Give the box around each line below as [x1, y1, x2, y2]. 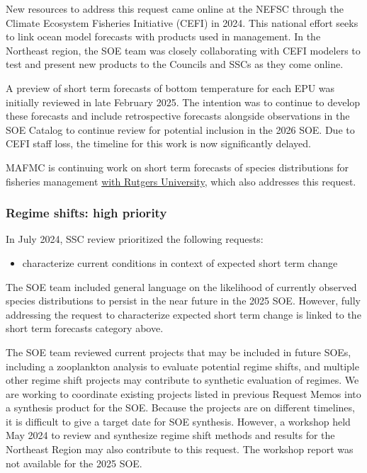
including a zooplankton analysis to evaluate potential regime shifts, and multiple [6, 358, 359, 373]
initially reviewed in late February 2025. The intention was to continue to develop [6, 94, 361, 109]
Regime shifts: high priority [6, 204, 167, 222]
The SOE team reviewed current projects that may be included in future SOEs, [6, 344, 351, 359]
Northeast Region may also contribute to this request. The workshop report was [6, 442, 354, 457]
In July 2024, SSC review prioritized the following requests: [6, 232, 264, 246]
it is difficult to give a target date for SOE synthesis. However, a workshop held [6, 414, 351, 428]
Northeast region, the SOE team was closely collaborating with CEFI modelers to [6, 42, 361, 57]
